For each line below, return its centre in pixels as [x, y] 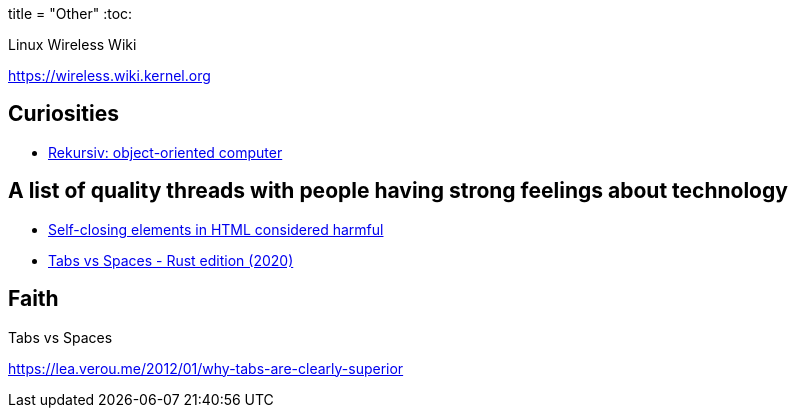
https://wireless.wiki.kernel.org [109, 75]
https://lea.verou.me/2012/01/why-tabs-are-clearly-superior [206, 368]
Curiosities [63, 114]
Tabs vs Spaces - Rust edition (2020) [171, 260]
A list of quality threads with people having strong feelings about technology [398, 191]
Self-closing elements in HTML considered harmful [216, 229]
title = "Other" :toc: [70, 13]
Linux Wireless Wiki [72, 44]
